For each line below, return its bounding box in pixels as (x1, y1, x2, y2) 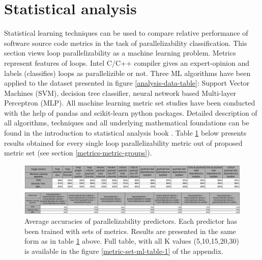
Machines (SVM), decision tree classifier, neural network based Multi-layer (4, 87, 236, 98)
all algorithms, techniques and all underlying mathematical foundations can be (4, 117, 249, 128)
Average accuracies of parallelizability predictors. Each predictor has (24, 216, 237, 226)
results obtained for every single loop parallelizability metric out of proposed (4, 137, 243, 148)
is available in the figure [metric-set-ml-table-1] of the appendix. (24, 245, 224, 256)
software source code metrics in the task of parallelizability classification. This (4, 37, 247, 48)
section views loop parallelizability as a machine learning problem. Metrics (4, 47, 236, 58)
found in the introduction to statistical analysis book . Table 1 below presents (4, 127, 247, 138)
